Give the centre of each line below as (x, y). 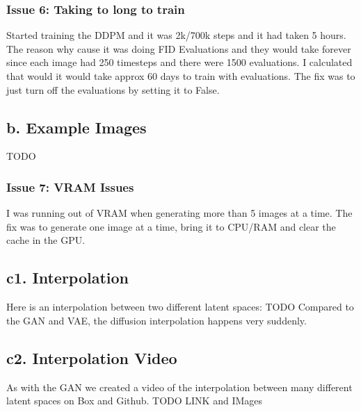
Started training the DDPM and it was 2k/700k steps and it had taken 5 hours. (176, 35)
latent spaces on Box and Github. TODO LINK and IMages (135, 401)
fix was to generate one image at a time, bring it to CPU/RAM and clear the (171, 226)
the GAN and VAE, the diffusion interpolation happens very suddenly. (157, 320)
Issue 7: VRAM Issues (70, 187)
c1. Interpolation (68, 278)
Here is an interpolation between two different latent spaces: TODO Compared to (180, 307)
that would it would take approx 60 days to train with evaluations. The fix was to (181, 76)
